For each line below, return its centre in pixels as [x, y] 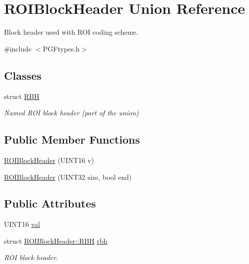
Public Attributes [50, 203]
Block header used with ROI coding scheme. [71, 32]
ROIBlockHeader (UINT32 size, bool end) [68, 177]
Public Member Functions [72, 139]
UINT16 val [22, 224]
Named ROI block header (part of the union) [71, 113]
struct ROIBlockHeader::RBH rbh [56, 240]
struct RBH [22, 96]
